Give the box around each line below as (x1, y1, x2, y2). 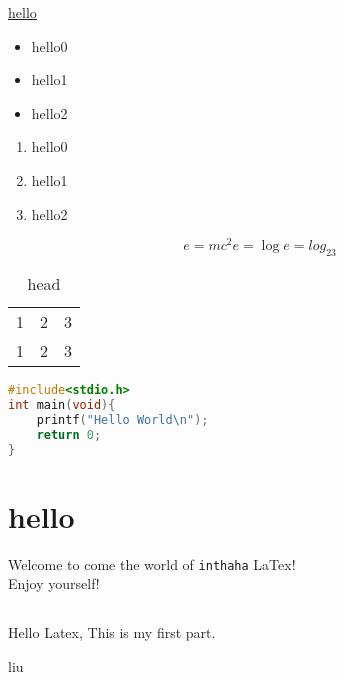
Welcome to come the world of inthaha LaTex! (8, 553, 296, 574)
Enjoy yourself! (8, 573, 100, 594)
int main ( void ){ (8, 397, 116, 412)
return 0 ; (36, 427, 102, 442)
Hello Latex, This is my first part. (8, 622, 216, 643)
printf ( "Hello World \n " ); (36, 412, 209, 427)
